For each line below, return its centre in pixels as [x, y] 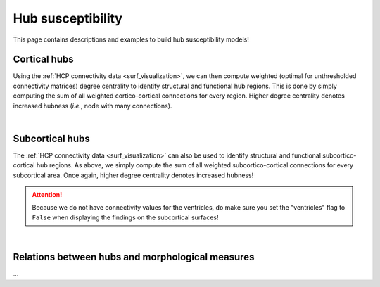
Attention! [47, 195]
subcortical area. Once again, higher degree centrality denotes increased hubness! [133, 175]
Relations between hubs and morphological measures [134, 257]
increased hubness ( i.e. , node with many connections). [93, 106]
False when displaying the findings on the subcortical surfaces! [125, 217]
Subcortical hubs [52, 138]
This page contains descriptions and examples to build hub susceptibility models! [131, 39]
